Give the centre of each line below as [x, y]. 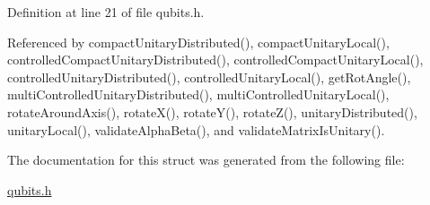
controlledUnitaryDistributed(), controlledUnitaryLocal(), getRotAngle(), [209, 77]
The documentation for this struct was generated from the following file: [206, 160]
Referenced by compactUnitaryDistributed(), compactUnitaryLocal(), [198, 42]
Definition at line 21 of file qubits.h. [106, 12]
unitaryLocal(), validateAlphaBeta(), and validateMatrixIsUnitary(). [196, 129]
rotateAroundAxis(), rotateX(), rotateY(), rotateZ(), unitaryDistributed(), [212, 111]
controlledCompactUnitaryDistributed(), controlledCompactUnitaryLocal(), [215, 60]
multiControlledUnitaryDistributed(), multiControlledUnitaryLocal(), [198, 94]
